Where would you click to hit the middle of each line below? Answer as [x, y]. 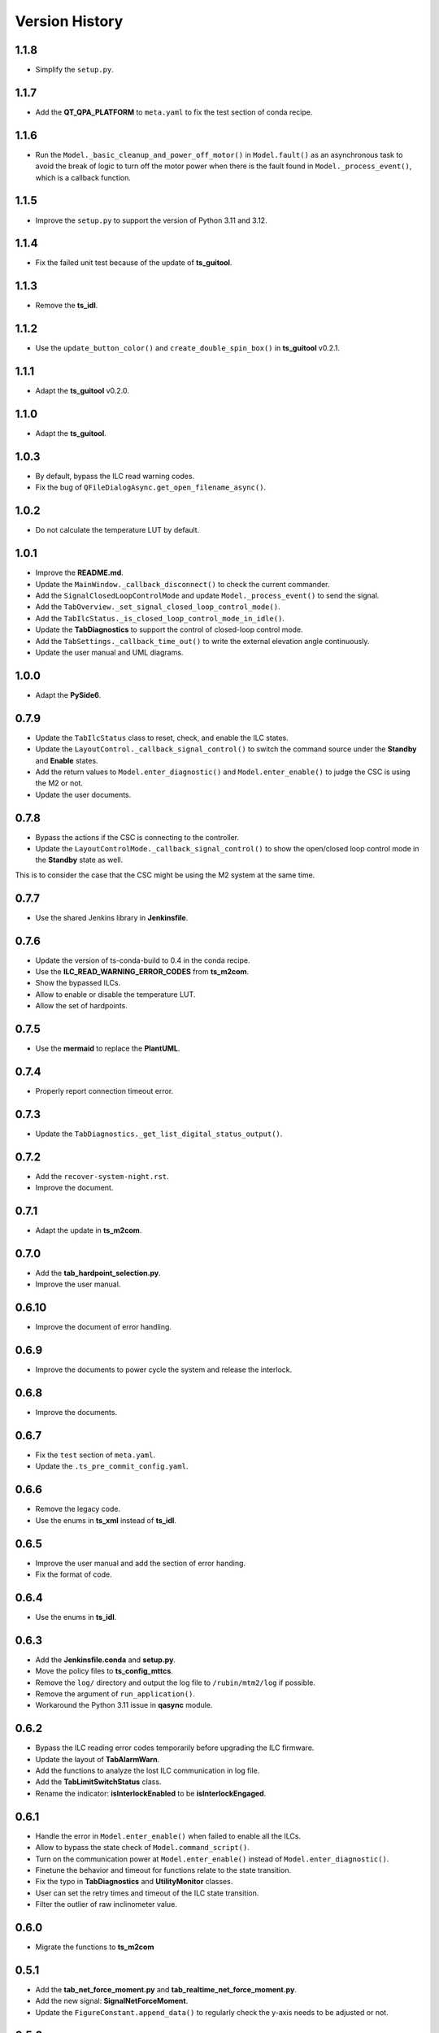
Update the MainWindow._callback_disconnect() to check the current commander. [183, 584]
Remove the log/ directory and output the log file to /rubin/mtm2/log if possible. [176, 1683]
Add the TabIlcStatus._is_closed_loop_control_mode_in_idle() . [160, 618]
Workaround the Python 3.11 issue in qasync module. [124, 1705]
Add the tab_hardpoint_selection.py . [98, 1273]
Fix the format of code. [74, 1574]
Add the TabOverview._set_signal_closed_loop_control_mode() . [158, 607]
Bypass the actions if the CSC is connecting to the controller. [137, 837]
